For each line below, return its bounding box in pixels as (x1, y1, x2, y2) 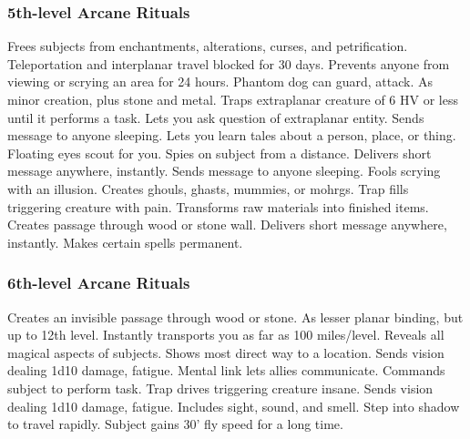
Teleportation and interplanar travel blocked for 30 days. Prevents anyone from (7, 54, 450, 73)
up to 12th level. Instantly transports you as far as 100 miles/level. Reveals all (7, 325, 444, 344)
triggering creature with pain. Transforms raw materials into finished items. (7, 197, 429, 216)
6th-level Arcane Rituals (7, 271, 190, 294)
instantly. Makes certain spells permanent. (7, 232, 243, 251)
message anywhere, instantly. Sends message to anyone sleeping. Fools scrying (7, 161, 441, 180)
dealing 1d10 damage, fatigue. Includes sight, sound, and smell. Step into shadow (7, 396, 460, 415)
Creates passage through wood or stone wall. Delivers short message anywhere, (7, 215, 447, 234)
